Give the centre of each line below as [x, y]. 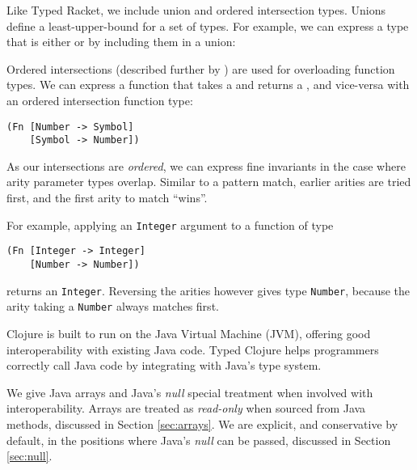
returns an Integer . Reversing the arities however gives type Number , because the [208, 290]
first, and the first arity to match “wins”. [107, 198]
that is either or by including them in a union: [121, 42]
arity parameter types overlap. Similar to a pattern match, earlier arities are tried [209, 182]
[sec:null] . [29, 456]
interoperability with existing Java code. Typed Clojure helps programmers [193, 349]
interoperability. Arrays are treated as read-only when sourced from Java [186, 408]
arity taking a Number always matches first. [113, 306]
